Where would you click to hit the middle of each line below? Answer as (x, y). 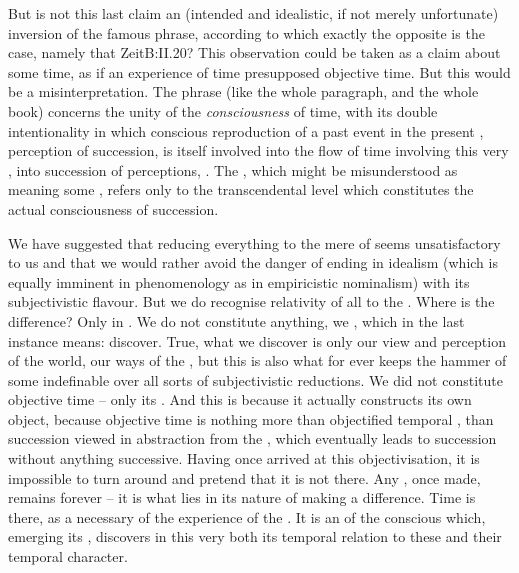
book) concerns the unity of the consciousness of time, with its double (223, 110)
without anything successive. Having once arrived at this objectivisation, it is (244, 458)
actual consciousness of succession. (113, 208)
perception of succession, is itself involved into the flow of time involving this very (258, 150)
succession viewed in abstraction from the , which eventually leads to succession (252, 438)
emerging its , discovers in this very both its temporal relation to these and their (255, 536)
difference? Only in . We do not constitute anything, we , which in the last (236, 320)
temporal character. (68, 556)
